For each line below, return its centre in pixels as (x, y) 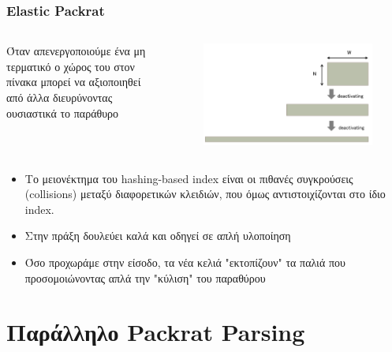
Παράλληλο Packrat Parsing (156, 332)
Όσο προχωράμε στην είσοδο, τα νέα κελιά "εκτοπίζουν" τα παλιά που (185, 262)
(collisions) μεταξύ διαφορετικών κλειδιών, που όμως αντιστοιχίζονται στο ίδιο (205, 194)
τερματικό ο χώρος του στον (71, 66)
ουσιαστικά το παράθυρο (63, 112)
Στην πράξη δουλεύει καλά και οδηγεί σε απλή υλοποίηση (158, 236)
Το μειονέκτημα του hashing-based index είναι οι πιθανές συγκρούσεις (189, 178)
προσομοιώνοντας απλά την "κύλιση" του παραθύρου (145, 277)
